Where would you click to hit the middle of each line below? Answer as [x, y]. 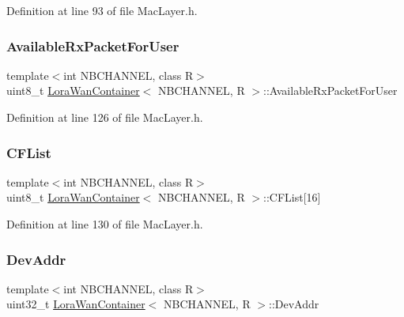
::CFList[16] [292, 197]
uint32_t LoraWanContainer [76, 304]
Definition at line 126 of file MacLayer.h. [105, 117]
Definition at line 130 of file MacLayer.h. [105, 224]
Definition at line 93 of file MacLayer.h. [102, 10]
